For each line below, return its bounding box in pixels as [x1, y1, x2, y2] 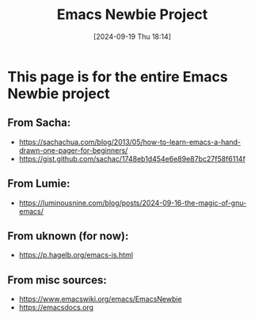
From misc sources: [7, 273, 108, 287]
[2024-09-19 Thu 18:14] [93, 32, 172, 41]
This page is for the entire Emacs [7, 67, 228, 86]
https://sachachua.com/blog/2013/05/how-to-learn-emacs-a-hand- [18, 137, 241, 147]
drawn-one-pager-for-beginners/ [18, 145, 128, 155]
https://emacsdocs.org [18, 303, 94, 312]
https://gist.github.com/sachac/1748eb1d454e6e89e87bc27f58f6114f [18, 154, 246, 163]
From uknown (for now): [7, 229, 129, 242]
